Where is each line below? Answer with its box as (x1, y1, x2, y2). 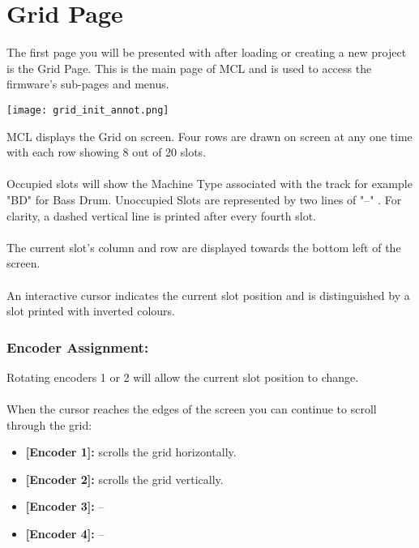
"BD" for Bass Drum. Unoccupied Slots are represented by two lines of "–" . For (6, 191, 402, 208)
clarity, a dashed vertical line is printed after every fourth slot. (6, 207, 316, 224)
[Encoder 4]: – (25, 525, 105, 542)
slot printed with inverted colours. (6, 302, 175, 319)
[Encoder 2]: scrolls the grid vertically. (25, 470, 224, 487)
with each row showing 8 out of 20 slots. (6, 143, 207, 161)
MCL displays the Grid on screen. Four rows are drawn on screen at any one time (6, 127, 413, 144)
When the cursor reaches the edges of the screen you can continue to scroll (6, 400, 377, 417)
